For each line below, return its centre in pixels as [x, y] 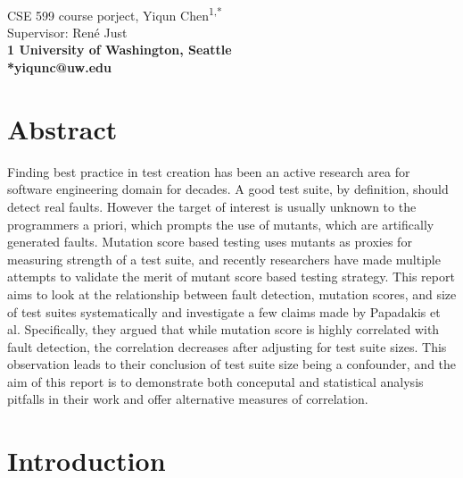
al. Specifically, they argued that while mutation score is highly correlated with [223, 329]
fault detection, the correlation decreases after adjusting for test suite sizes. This [227, 346]
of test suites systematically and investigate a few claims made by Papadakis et [224, 311]
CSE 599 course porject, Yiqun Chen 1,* [115, 13]
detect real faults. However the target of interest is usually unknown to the [212, 206]
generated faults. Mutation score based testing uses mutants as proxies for [210, 242]
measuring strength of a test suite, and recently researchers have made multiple [224, 259]
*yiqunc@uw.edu [59, 67]
